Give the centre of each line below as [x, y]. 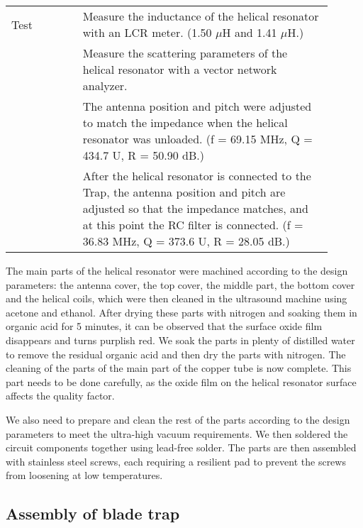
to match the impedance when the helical [185, 122]
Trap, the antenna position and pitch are [184, 192]
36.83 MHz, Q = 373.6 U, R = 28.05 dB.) [186, 241]
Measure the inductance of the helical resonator [201, 16]
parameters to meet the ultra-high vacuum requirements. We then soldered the [177, 433]
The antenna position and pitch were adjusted [197, 106]
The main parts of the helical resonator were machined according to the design [177, 270]
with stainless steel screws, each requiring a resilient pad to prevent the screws [176, 461]
